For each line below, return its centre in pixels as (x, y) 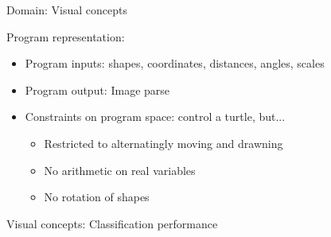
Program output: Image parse (97, 89)
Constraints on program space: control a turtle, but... (155, 117)
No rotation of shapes (97, 197)
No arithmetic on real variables (120, 170)
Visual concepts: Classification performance (112, 223)
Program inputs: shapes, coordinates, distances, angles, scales (175, 63)
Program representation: (66, 36)
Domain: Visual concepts (67, 10)
